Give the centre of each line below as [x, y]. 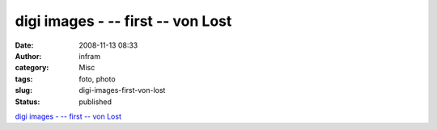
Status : [28, 102]
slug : [23, 90]
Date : [24, 45]
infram [90, 56]
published [95, 102]
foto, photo [98, 79]
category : [32, 68]
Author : [28, 56]
